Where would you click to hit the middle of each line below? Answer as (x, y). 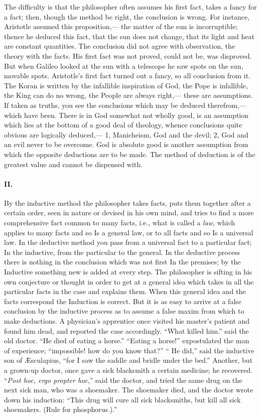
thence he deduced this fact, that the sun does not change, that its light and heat (129, 36)
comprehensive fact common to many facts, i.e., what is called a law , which (120, 223)
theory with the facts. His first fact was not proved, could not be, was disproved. (128, 55)
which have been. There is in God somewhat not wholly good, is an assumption (126, 115)
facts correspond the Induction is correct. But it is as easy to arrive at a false (123, 301)
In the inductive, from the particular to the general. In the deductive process (122, 252)
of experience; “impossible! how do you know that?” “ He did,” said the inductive (129, 350)
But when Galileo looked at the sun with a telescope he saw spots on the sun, (124, 65)
